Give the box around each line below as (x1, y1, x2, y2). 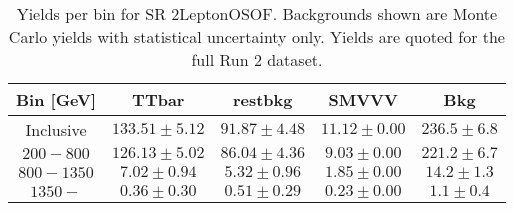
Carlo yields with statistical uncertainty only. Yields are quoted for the (8, 25, 505, 48)
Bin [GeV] (16, 88, 97, 111)
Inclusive (25, 118, 87, 141)
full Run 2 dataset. (191, 48, 323, 71)
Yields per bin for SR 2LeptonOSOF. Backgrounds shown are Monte (16, 2, 498, 25)
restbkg (232, 88, 293, 111)
